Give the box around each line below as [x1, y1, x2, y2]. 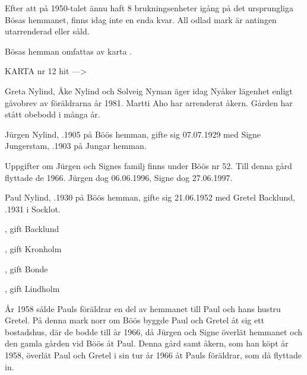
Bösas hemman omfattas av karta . [5, 45, 132, 57]
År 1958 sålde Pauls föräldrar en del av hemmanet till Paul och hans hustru [5, 302, 281, 314]
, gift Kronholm [5, 242, 62, 255]
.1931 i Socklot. [5, 202, 61, 215]
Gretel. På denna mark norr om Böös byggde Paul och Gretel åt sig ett [5, 314, 265, 326]
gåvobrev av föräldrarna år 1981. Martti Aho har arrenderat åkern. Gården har [5, 96, 293, 109]
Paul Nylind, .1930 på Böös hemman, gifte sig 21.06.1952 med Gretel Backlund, [5, 191, 295, 204]
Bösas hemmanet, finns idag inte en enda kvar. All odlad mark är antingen [5, 13, 277, 26]
